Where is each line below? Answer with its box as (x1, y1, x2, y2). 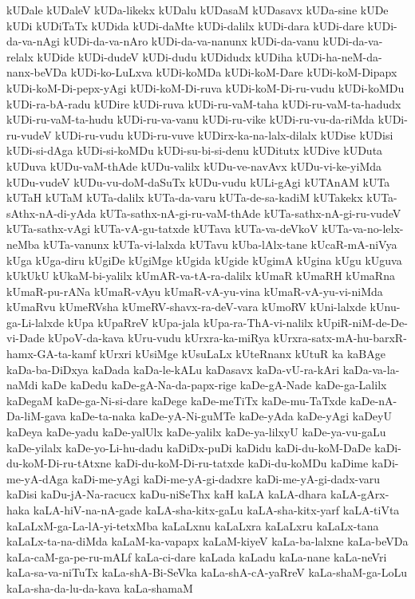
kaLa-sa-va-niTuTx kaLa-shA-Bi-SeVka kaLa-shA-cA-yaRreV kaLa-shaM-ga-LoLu (6, 564, 407, 581)
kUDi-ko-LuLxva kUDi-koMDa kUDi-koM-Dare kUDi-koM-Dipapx (70, 64, 397, 81)
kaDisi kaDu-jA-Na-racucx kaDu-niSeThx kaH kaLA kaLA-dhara (6, 486, 327, 502)
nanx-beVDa (6, 64, 68, 81)
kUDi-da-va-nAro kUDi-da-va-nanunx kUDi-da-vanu (63, 33, 319, 49)
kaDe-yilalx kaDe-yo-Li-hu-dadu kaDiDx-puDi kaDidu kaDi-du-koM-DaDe (6, 439, 371, 455)
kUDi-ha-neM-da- (296, 48, 382, 65)
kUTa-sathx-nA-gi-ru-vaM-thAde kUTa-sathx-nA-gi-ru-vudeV (100, 204, 401, 221)
